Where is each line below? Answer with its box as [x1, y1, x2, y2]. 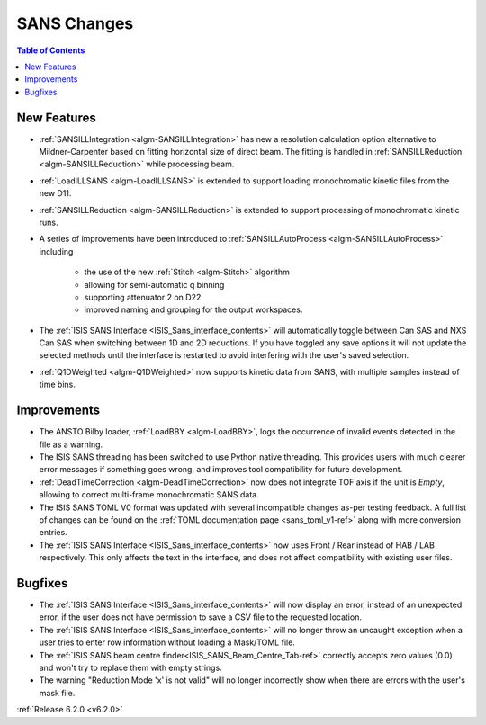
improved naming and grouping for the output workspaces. [84, 304, 303, 315]
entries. [39, 527, 67, 538]
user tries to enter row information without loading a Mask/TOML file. [39, 637, 296, 648]
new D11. [39, 188, 72, 199]
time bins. [39, 379, 76, 390]
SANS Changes [16, 13, 134, 33]
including [39, 246, 74, 256]
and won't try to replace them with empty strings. [39, 662, 222, 673]
